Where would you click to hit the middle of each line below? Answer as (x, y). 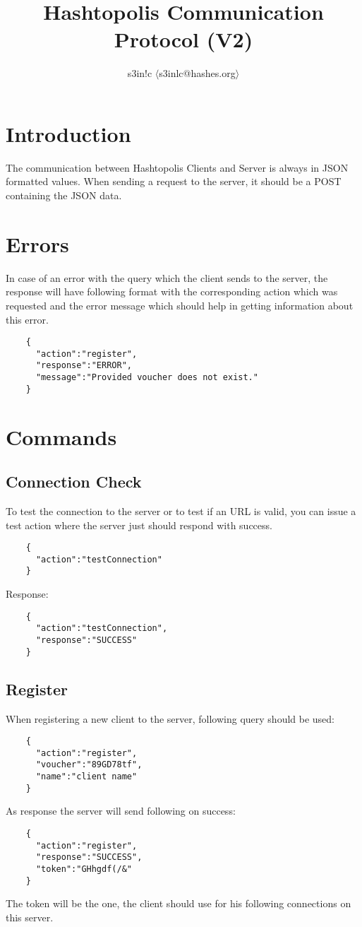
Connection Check (74, 482)
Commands (61, 436)
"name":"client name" (86, 777)
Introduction (68, 133)
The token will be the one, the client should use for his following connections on (179, 903)
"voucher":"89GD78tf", (89, 765)
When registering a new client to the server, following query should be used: (170, 718)
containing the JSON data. (64, 195)
